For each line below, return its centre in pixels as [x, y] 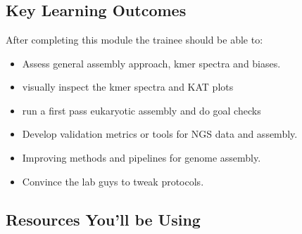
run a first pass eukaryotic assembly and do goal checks [141, 110]
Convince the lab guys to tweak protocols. [113, 181]
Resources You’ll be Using [103, 219]
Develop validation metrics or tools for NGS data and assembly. [160, 134]
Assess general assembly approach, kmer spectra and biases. [151, 63]
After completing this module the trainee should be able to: [134, 39]
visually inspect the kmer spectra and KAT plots [128, 87]
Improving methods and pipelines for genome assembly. [141, 157]
